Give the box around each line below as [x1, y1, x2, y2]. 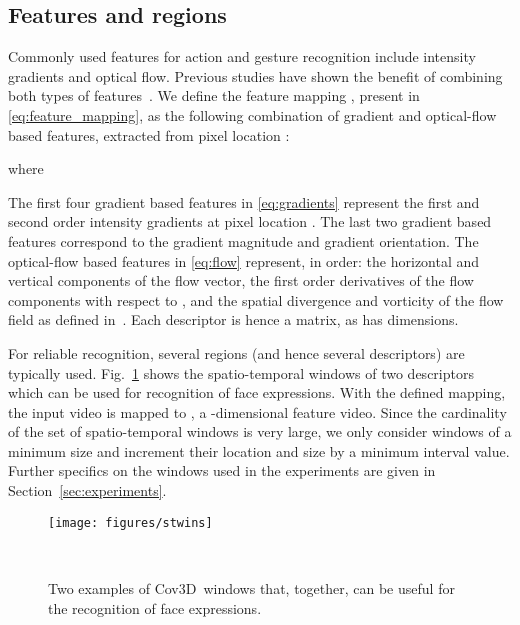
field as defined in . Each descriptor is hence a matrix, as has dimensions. [8, 309, 459, 330]
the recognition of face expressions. [48, 597, 262, 618]
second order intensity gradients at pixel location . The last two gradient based [8, 211, 492, 232]
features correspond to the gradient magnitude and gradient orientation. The [8, 230, 479, 251]
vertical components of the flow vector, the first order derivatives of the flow [8, 270, 474, 291]
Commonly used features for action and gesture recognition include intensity [8, 46, 476, 67]
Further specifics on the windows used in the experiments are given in [8, 460, 436, 481]
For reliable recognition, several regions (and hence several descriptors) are [8, 342, 465, 363]
